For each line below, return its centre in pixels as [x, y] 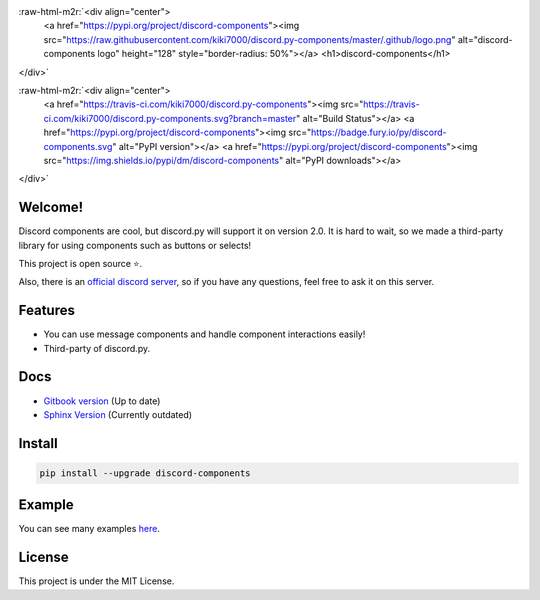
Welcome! [51, 207]
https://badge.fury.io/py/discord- [378, 132]
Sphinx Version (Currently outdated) [118, 414]
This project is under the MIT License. [96, 581]
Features [46, 310]
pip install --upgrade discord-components [145, 473]
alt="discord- [485, 39]
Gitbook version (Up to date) [102, 401]
